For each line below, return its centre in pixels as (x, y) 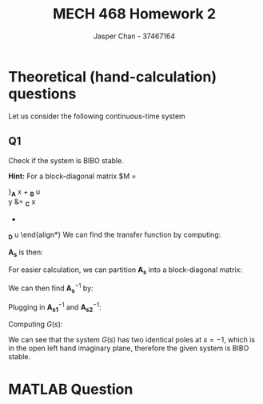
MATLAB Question (71, 389)
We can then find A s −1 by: (51, 288)
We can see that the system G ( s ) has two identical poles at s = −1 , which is (132, 340)
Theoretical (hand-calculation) (113, 76)
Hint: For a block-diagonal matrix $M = (72, 176)
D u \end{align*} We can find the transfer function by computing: (115, 235)
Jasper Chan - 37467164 (134, 36)
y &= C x (22, 203)
